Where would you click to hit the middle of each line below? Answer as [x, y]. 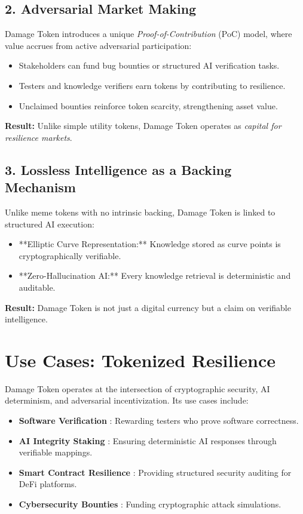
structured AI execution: [50, 224]
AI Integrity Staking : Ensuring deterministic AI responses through [148, 440]
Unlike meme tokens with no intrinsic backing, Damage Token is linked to [140, 212]
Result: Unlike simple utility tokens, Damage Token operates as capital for [143, 126]
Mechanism [40, 187]
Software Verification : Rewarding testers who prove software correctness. [159, 421]
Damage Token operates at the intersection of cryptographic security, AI [137, 388]
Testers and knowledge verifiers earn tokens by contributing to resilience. [152, 85]
